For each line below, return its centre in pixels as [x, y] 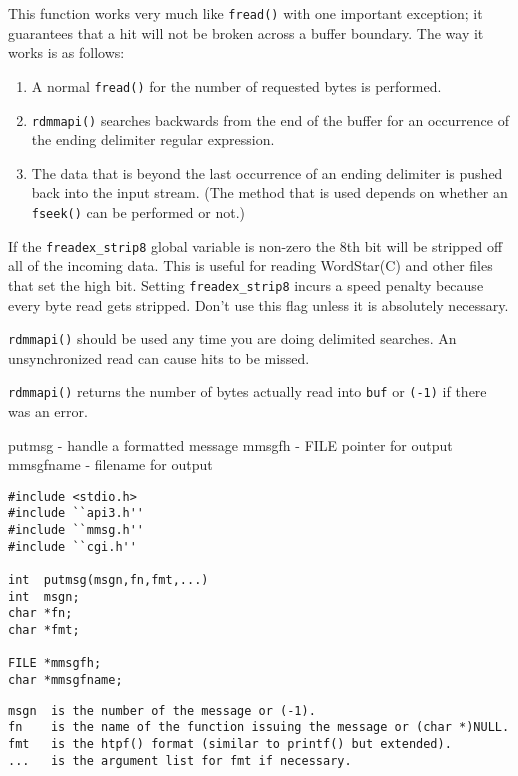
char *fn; [40, 613]
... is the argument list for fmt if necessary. [180, 760]
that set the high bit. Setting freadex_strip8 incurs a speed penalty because [246, 284]
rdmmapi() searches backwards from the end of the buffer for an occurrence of [270, 119]
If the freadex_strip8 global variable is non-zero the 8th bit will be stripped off [255, 245]
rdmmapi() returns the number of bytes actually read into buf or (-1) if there [247, 391]
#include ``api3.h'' [76, 513]
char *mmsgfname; [65, 680]
